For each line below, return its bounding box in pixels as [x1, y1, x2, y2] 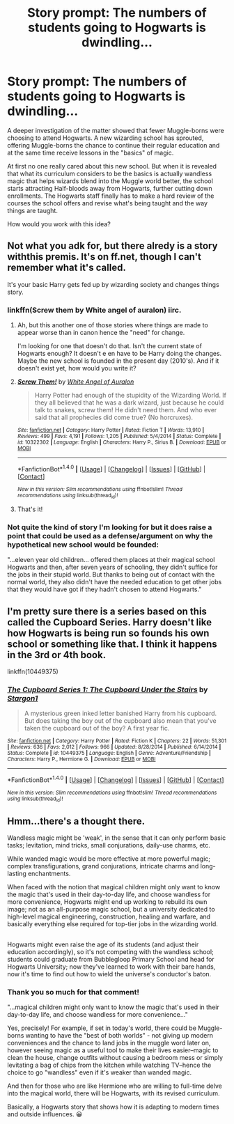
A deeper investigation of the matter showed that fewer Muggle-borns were [7, 126, 224, 134]
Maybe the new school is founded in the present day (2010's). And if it [17, 357, 219, 365]
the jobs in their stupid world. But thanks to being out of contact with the [7, 570, 215, 579]
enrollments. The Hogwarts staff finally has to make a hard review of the [7, 192, 214, 200]
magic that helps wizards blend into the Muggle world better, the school [7, 176, 214, 185]
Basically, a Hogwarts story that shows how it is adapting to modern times [7, 1102, 219, 1111]
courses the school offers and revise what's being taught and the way [7, 198, 208, 207]
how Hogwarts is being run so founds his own [7, 627, 210, 639]
